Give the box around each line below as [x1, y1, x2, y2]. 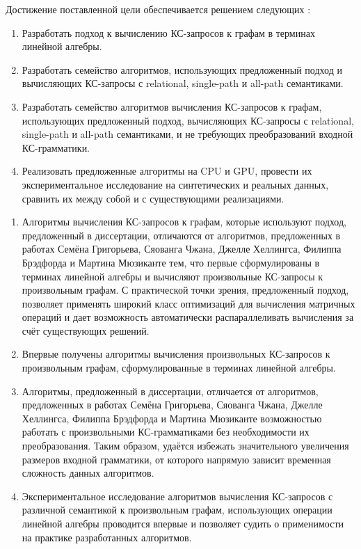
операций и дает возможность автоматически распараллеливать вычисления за [22, 310, 354, 324]
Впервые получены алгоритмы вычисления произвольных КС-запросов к [22, 347, 330, 361]
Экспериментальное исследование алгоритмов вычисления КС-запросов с [22, 488, 333, 503]
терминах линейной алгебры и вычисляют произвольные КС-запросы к [22, 269, 323, 283]
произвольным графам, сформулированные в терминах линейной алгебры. [22, 360, 336, 375]
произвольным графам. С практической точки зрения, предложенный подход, [22, 283, 349, 297]
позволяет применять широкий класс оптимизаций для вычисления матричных [22, 296, 355, 310]
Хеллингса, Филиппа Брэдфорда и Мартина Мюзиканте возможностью [22, 411, 322, 425]
